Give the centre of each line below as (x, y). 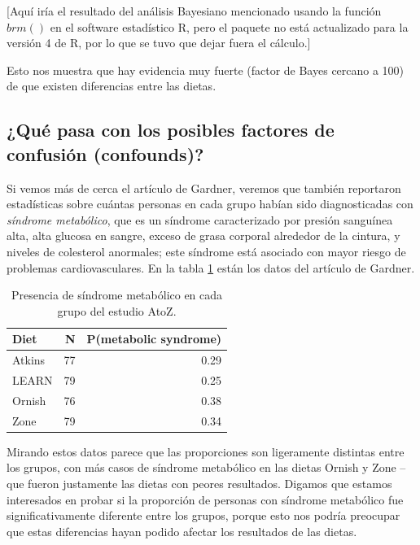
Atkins (29, 360)
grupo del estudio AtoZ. (117, 310)
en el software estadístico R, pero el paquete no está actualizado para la (229, 26)
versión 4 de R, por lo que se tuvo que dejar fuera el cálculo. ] (159, 43)
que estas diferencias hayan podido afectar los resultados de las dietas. (182, 531)
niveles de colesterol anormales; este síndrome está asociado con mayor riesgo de (206, 251)
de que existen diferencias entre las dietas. (112, 86)
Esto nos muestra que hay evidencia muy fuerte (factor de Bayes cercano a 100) (206, 70)
